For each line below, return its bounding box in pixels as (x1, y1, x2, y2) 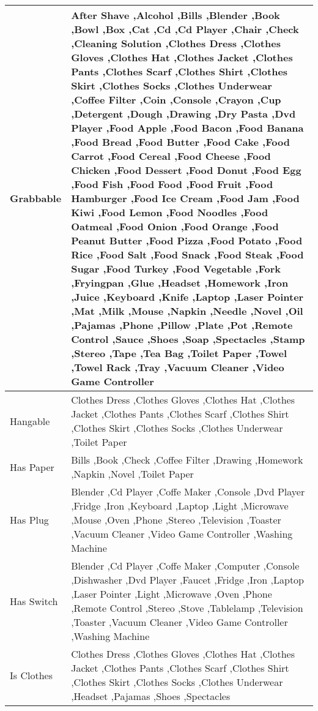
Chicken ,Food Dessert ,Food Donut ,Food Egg (71, 163, 301, 177)
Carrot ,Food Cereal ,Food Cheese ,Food (71, 149, 271, 163)
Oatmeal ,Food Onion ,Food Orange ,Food (71, 219, 279, 233)
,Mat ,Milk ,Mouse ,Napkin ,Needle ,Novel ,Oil (71, 304, 303, 318)
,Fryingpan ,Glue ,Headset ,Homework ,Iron (71, 276, 289, 290)
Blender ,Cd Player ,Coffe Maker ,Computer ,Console (71, 559, 300, 573)
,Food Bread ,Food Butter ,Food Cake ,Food (71, 135, 290, 149)
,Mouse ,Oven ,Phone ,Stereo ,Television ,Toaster (71, 513, 281, 527)
